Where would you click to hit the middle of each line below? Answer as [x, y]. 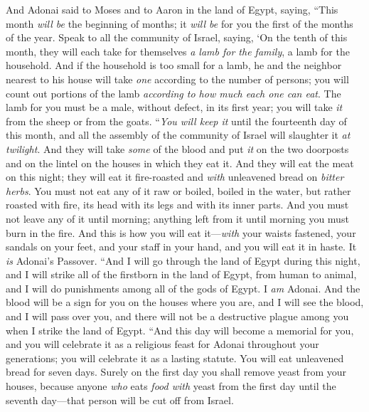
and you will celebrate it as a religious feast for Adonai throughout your [162, 344]
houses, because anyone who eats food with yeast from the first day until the [171, 386]
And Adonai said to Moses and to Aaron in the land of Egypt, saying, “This [172, 9]
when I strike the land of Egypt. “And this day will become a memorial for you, [180, 330]
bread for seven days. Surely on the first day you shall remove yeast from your [176, 372]
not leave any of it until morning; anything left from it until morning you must [177, 218]
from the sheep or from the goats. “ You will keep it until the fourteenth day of [176, 121]
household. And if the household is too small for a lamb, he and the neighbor [174, 65]
